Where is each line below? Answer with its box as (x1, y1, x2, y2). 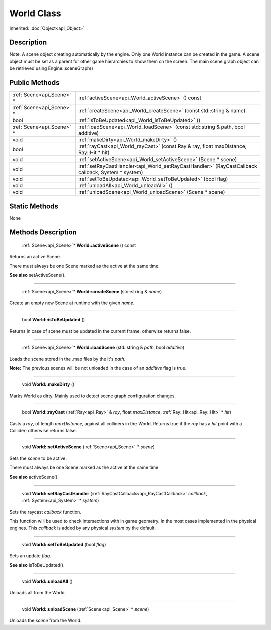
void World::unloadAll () (22, 578, 73, 584)
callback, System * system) (78, 169, 143, 176)
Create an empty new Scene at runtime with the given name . (9, 300, 135, 306)
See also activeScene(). (9, 474, 59, 480)
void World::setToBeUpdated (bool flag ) (22, 541, 106, 547)
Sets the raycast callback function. (9, 509, 81, 515)
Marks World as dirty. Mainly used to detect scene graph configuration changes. (9, 393, 176, 399)
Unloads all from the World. (9, 590, 66, 596)
